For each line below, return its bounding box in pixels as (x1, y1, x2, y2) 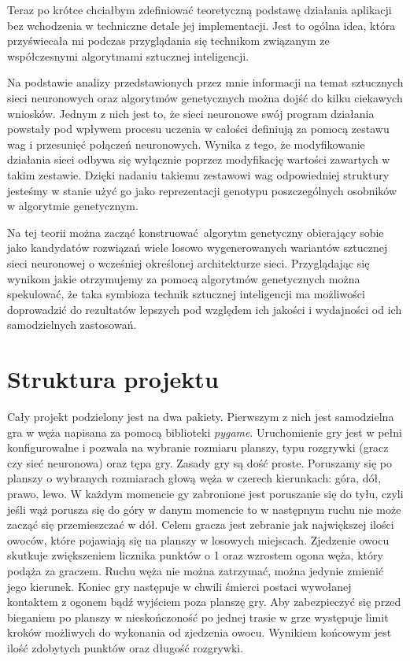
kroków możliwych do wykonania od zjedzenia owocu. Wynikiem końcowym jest (7, 624, 392, 641)
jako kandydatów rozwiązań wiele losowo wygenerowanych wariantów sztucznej (7, 239, 388, 256)
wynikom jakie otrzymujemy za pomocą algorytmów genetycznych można (7, 270, 360, 286)
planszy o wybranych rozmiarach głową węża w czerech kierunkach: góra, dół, (7, 470, 382, 486)
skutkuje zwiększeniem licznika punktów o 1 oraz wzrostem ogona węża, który (7, 547, 383, 563)
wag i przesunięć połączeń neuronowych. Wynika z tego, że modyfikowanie (7, 135, 365, 152)
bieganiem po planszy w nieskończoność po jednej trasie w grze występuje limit (7, 608, 389, 625)
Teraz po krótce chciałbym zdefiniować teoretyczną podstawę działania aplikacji (7, 2, 392, 17)
